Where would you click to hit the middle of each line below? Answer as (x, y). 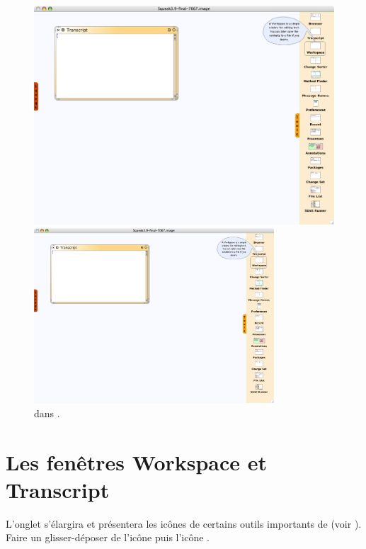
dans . (47, 413)
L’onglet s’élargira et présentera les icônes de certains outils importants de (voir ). (184, 523)
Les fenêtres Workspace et (137, 462)
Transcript (58, 489)
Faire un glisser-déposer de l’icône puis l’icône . (108, 537)
